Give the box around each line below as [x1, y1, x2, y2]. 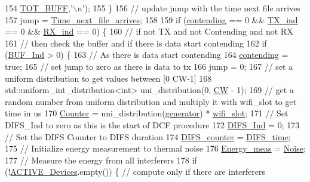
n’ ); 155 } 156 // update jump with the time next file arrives [77, 2, 300, 14]
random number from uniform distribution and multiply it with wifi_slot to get [5, 95, 297, 107]
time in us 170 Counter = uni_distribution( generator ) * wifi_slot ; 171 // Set [5, 107, 288, 119]
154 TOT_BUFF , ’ [5, 2, 73, 14]
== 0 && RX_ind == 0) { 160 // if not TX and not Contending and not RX [5, 25, 293, 38]
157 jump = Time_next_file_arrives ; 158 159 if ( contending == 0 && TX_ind [5, 13, 298, 26]
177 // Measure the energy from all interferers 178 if [5, 153, 197, 166]
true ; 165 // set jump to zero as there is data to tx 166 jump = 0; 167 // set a [5, 60, 293, 72]
